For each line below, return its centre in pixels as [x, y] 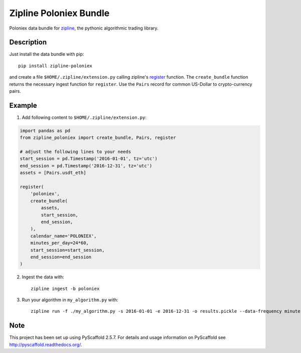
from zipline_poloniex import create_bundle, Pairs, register [98, 138]
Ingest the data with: [43, 277]
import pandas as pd [45, 131]
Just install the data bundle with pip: [47, 54]
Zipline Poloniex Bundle [59, 13]
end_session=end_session [61, 257]
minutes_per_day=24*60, [59, 243]
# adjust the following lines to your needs [76, 152]
